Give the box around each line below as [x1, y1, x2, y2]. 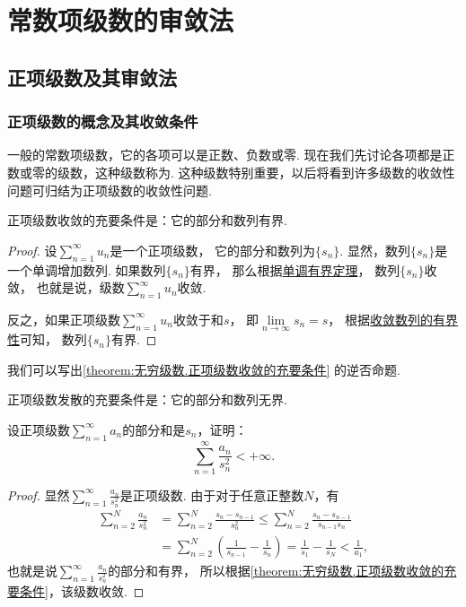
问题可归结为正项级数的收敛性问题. [7, 180, 212, 199]
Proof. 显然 [7, 485, 70, 504]
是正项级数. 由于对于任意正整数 [119, 485, 304, 504]
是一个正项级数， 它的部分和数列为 [110, 240, 316, 259]
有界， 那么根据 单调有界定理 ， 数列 [189, 260, 400, 279]
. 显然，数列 [339, 240, 410, 259]
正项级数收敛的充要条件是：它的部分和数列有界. [7, 211, 287, 230]
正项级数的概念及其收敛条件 [7, 110, 198, 133]
